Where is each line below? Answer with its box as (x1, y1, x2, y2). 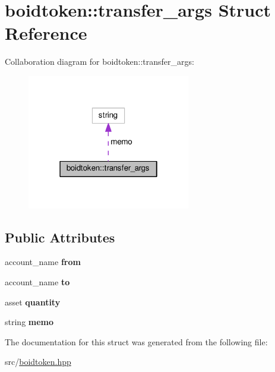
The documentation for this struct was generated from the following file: (5, 335, 268, 348)
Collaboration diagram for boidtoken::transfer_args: (5, 55, 194, 68)
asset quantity (5, 295, 61, 308)
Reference (5, 21, 87, 45)
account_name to (5, 275, 70, 288)
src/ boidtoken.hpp (5, 355, 71, 368)
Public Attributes (5, 228, 115, 246)
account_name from (5, 256, 81, 268)
